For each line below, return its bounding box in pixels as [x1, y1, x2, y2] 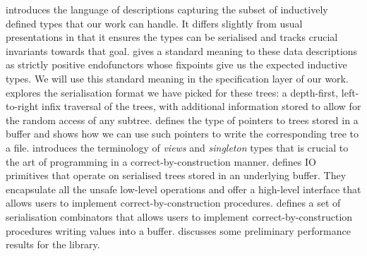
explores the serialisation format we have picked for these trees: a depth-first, [6, 85, 339, 99]
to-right [6, 99, 39, 114]
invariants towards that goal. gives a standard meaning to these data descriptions [6, 43, 358, 58]
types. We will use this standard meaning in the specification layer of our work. [6, 71, 349, 85]
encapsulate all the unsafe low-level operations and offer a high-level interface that [6, 181, 361, 196]
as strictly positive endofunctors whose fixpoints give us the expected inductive [6, 57, 347, 72]
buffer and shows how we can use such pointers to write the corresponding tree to [6, 126, 359, 141]
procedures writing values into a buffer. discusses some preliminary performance [6, 223, 351, 238]
